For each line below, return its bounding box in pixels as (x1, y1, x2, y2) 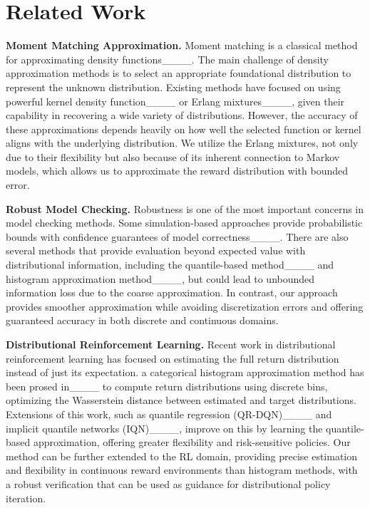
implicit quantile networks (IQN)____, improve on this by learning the (6, 420, 323, 435)
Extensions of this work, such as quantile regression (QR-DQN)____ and (6, 406, 332, 421)
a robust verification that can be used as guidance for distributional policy (6, 476, 331, 491)
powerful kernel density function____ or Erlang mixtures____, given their (6, 93, 345, 108)
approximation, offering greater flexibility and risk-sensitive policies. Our (33, 435, 351, 450)
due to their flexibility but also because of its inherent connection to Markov (6, 149, 340, 164)
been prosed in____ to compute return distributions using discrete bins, (6, 378, 328, 393)
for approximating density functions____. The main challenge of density (6, 51, 329, 66)
